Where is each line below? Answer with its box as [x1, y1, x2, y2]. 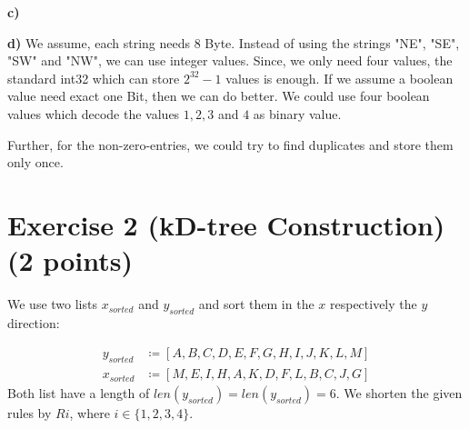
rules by [7, 404, 52, 423]
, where [69, 404, 110, 423]
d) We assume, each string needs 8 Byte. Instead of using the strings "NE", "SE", [7, 33, 460, 52]
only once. [7, 153, 64, 172]
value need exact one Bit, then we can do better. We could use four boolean [7, 86, 430, 105]
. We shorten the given [335, 384, 463, 403]
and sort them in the [198, 294, 314, 314]
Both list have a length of [7, 384, 150, 403]
